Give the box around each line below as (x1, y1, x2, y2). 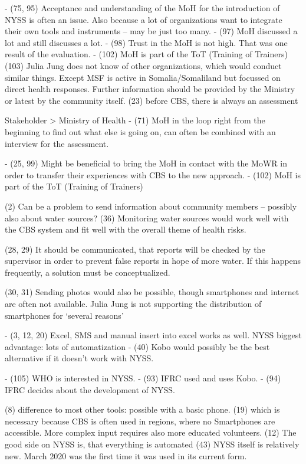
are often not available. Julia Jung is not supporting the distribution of (5, 298, 262, 310)
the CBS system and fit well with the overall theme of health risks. (5, 223, 246, 236)
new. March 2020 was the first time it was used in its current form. (5, 449, 247, 462)
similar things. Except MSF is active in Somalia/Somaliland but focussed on (5, 71, 281, 83)
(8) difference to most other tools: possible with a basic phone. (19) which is (5, 403, 280, 416)
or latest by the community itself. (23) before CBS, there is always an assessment (5, 94, 298, 106)
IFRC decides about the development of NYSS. (5, 383, 176, 396)
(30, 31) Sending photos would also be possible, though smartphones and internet (5, 286, 300, 298)
